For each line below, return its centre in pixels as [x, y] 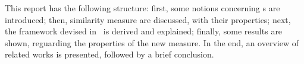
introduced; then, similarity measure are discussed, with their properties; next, [148, 19]
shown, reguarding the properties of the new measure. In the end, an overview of [152, 42]
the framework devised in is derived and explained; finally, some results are [144, 31]
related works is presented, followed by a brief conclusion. [109, 54]
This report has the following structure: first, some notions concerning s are [142, 8]
